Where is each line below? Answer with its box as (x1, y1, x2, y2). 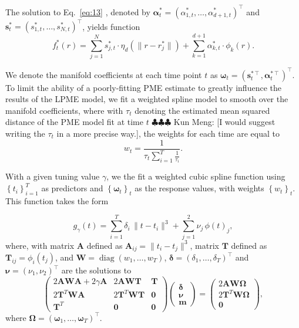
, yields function (82, 20, 140, 32)
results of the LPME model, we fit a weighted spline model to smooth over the (5, 93, 288, 105)
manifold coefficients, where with (5, 104, 123, 116)
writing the (5, 127, 45, 139)
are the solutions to (61, 264, 132, 276)
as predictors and (41, 182, 103, 194)
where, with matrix (5, 239, 75, 251)
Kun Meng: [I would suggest (173, 116, 276, 128)
